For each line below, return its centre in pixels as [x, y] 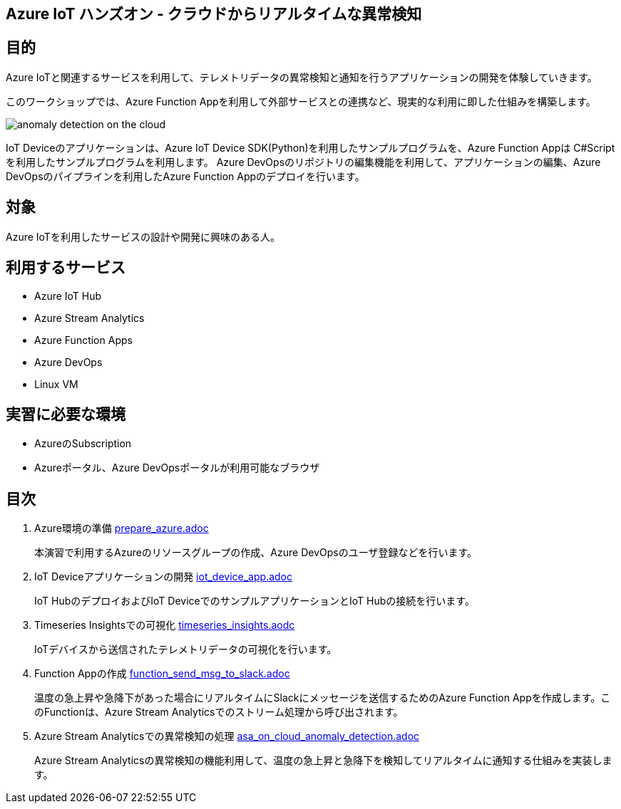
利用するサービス [66, 268]
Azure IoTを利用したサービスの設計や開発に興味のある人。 [143, 236]
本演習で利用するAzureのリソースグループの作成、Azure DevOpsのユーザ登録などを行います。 [256, 553]
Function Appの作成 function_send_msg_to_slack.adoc [162, 674]
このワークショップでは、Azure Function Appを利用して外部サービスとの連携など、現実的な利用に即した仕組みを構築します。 [301, 101]
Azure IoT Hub [68, 296]
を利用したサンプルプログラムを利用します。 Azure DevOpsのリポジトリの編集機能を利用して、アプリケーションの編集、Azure [303, 162]
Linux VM [56, 384]
